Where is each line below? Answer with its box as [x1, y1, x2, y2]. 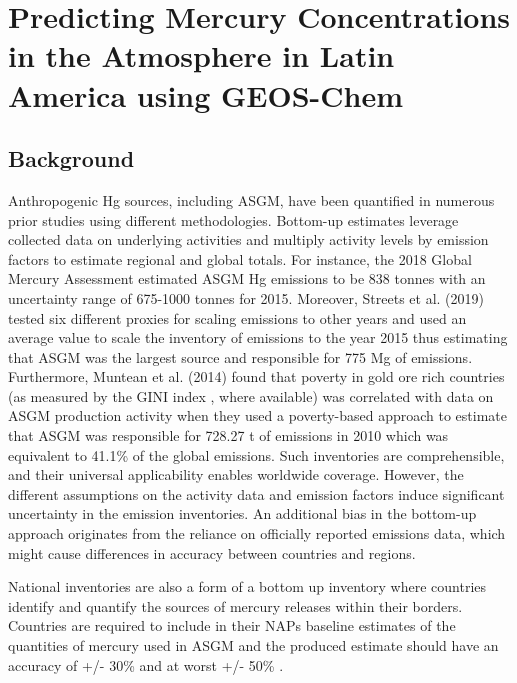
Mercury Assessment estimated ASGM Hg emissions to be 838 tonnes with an [8, 268, 486, 289]
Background [8, 143, 135, 174]
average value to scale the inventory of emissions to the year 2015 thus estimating [8, 327, 508, 348]
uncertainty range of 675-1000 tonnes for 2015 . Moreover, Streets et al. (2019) [8, 287, 484, 308]
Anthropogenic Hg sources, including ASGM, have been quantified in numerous [8, 189, 495, 210]
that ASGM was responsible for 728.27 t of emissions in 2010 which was [8, 425, 449, 446]
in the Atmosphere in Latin [8, 35, 395, 76]
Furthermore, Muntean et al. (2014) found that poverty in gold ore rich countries [8, 366, 505, 387]
